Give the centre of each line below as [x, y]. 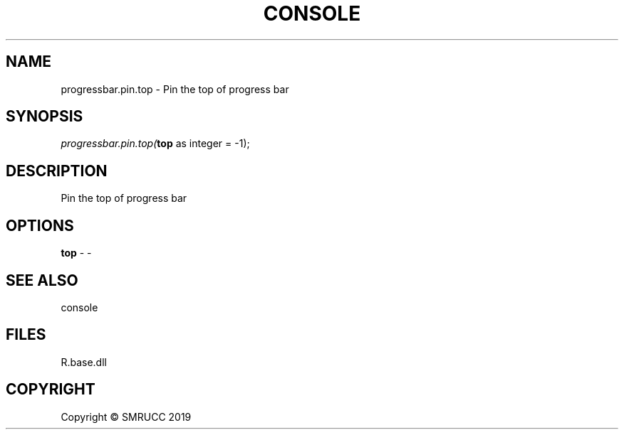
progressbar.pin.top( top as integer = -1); [155, 144]
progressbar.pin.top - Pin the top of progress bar [175, 89]
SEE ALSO [42, 280]
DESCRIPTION [57, 171]
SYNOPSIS [45, 117]
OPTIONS [40, 225]
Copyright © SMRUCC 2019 [126, 417]
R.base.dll [84, 362]
